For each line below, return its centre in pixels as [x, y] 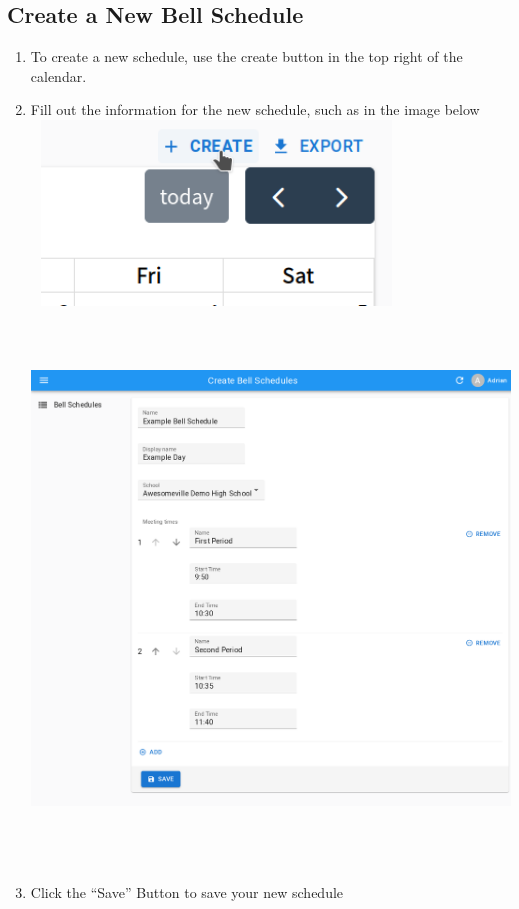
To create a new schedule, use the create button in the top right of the [246, 56]
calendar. [58, 75]
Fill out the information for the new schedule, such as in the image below [255, 109]
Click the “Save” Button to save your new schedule [187, 892]
